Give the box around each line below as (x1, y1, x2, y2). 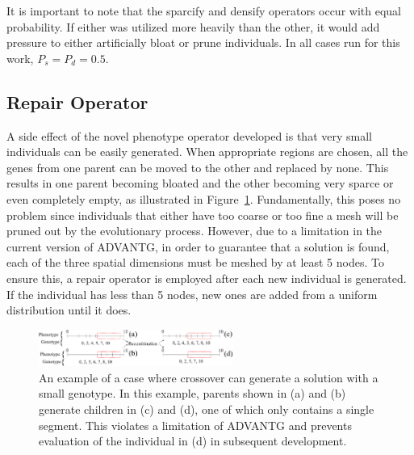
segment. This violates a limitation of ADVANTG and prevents (39, 416, 352, 433)
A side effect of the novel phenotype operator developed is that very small (6, 127, 372, 144)
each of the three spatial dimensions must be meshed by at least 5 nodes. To (6, 254, 384, 271)
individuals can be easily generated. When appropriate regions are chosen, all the (6, 143, 408, 160)
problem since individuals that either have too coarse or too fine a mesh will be (6, 206, 399, 223)
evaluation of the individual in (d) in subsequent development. (39, 432, 347, 449)
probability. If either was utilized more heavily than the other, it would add (6, 18, 380, 35)
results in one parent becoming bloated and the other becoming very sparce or (6, 175, 394, 192)
